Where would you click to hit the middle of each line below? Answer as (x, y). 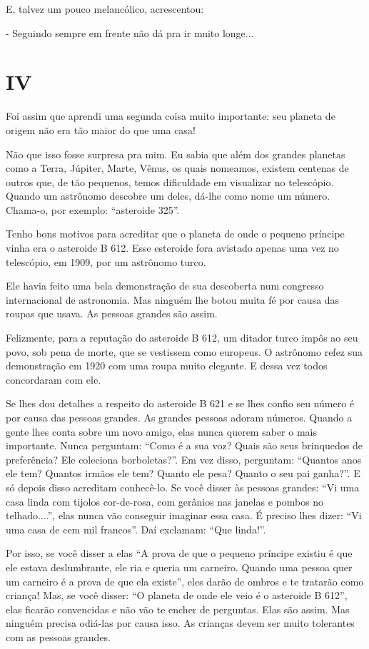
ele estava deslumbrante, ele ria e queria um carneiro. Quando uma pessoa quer (179, 567)
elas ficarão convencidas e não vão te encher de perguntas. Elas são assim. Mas (178, 609)
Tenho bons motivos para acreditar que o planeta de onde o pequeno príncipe (175, 234)
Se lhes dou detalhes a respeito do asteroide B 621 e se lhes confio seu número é (180, 403)
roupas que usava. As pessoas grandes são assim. (112, 313)
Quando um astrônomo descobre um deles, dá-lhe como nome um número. (168, 196)
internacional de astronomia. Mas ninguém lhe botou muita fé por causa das (173, 299)
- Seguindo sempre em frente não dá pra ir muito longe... (130, 32)
